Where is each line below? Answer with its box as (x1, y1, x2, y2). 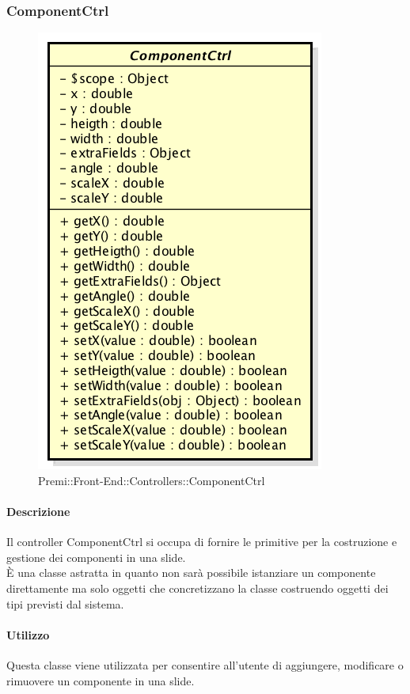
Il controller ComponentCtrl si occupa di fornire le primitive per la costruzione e (6, 533, 397, 550)
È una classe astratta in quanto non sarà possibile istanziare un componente (6, 564, 376, 581)
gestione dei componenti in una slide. (6, 548, 186, 565)
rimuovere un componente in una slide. (6, 672, 195, 688)
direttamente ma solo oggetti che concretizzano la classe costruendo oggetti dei (6, 579, 389, 596)
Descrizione (6, 503, 70, 519)
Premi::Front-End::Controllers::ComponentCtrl (38, 472, 265, 488)
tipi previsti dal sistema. (6, 595, 124, 612)
